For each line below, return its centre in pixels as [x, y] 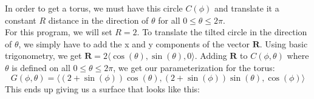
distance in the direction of [98, 20]
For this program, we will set [59, 32]
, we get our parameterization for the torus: [194, 67]
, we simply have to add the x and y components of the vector [134, 43]
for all [169, 20]
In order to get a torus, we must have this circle [94, 8]
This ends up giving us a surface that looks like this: [102, 88]
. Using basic [284, 43]
